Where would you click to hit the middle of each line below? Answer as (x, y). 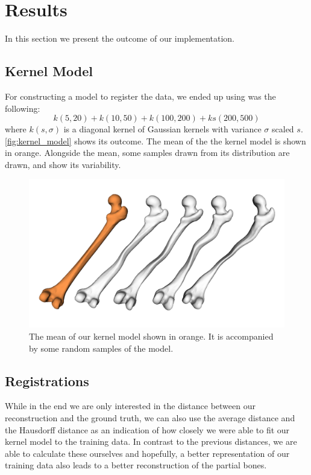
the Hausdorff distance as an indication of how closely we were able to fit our (147, 429)
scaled (283, 129)
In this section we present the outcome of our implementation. (120, 38)
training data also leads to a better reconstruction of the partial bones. (136, 465)
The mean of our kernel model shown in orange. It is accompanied (151, 336)
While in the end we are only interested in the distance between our (130, 406)
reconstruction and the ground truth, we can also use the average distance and (150, 418)
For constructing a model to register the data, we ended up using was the (140, 96)
